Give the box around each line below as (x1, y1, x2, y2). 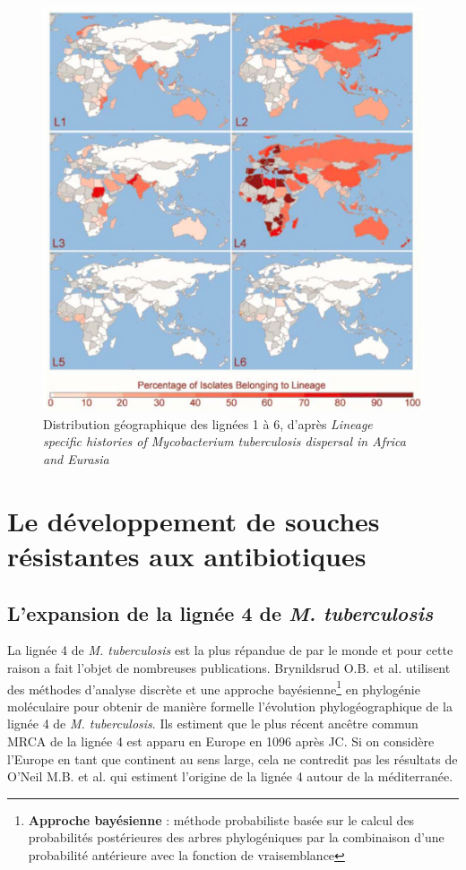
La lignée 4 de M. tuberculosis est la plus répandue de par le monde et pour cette (7, 641, 453, 659)
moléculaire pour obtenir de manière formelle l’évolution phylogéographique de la (7, 696, 453, 715)
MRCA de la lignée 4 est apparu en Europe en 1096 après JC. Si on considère (7, 732, 435, 750)
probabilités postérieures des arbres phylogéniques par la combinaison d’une (28, 828, 444, 847)
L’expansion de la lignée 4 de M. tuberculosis (7, 599, 434, 626)
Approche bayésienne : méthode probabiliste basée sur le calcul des (28, 810, 415, 829)
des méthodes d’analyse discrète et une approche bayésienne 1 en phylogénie (7, 676, 420, 698)
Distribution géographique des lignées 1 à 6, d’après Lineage (43, 414, 373, 433)
